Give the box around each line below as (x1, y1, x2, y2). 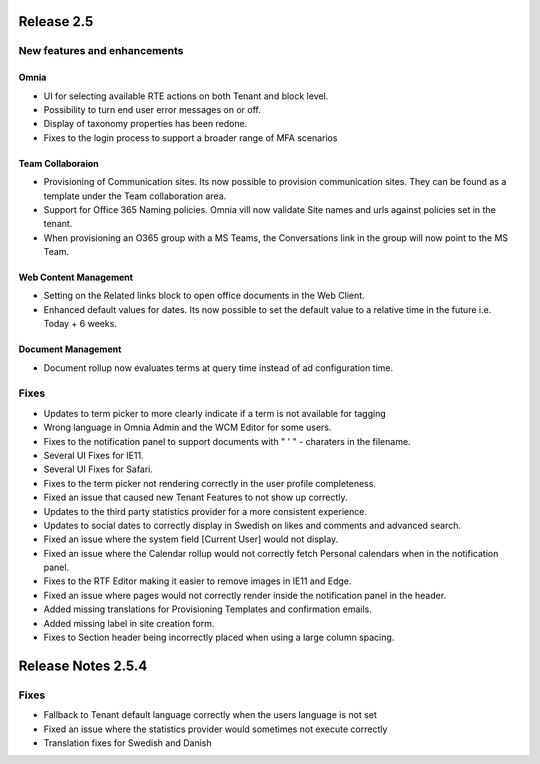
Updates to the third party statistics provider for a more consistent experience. (43, 505, 367, 517)
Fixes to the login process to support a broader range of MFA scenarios (43, 131, 338, 144)
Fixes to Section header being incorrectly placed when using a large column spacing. (43, 631, 395, 644)
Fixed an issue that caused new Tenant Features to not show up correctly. (43, 491, 349, 504)
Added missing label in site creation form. (43, 617, 215, 629)
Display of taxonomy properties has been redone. (43, 118, 248, 130)
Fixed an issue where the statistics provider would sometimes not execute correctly (43, 723, 388, 735)
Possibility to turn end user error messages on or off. (43, 103, 262, 115)
